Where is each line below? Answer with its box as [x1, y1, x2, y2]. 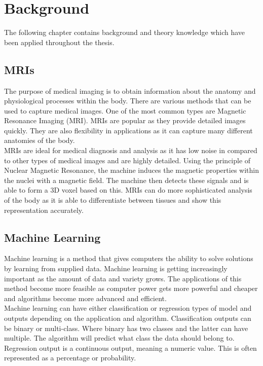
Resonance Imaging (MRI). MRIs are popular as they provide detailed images [4, 115, 246, 126]
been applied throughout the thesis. [4, 36, 115, 47]
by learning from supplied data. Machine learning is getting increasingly [4, 263, 228, 274]
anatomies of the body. [4, 135, 75, 145]
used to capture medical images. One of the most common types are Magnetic [4, 105, 246, 116]
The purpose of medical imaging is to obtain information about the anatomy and [4, 85, 256, 96]
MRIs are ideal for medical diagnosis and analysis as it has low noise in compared [4, 145, 257, 156]
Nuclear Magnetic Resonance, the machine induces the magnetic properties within [4, 165, 259, 175]
